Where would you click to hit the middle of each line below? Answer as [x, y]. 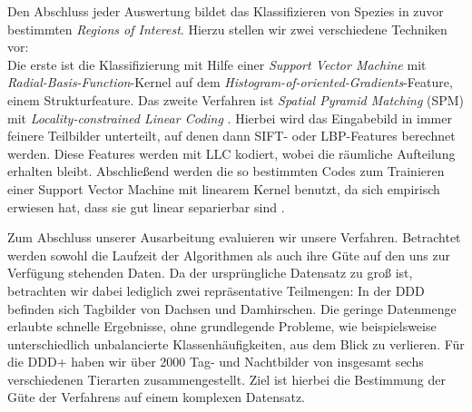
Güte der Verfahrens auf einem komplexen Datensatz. [157, 397]
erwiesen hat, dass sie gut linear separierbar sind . [146, 206]
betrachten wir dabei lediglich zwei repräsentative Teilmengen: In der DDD [216, 290]
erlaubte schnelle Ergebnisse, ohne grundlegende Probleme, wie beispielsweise [222, 326]
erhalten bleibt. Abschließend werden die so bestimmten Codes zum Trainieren [226, 171]
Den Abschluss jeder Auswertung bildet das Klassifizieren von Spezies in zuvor [226, 11]
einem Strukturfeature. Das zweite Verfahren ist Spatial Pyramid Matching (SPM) [236, 99]
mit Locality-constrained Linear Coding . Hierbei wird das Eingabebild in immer [230, 118]
